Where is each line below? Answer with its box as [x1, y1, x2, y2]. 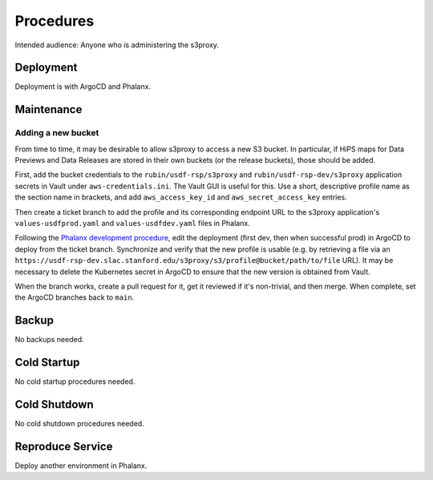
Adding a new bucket [14, 127, 99, 139]
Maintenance [14, 103, 83, 116]
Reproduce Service [14, 439, 113, 453]
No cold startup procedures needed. [14, 377, 136, 386]
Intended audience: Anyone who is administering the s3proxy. [14, 40, 220, 50]
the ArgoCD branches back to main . [14, 292, 135, 302]
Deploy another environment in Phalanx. [14, 461, 148, 470]
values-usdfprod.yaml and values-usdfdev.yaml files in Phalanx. [14, 218, 250, 228]
